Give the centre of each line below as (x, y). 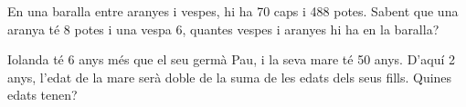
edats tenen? (42, 95)
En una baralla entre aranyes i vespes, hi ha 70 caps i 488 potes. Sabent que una (233, 11)
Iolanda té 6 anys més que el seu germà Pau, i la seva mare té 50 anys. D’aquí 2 (231, 59)
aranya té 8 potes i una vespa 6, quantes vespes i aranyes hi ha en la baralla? (223, 29)
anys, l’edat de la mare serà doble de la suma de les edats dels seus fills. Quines (230, 77)
